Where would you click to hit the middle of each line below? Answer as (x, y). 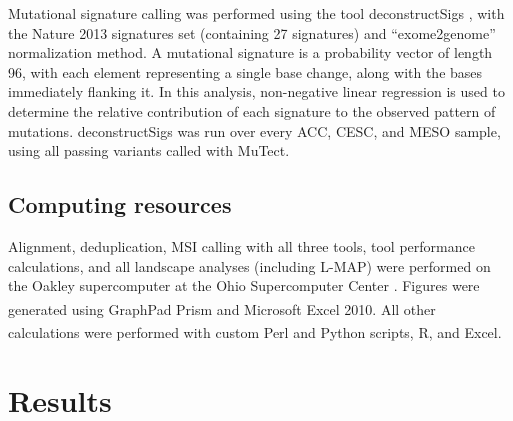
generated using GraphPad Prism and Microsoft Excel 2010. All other (222, 308)
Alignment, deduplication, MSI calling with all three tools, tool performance (241, 245)
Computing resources (120, 204)
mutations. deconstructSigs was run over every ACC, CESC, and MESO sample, (254, 130)
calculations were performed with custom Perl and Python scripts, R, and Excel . (255, 331)
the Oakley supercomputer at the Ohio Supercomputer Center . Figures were (244, 285)
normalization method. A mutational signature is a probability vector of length (250, 52)
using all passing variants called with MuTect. (149, 150)
